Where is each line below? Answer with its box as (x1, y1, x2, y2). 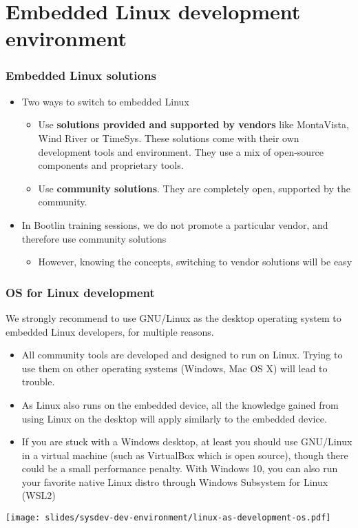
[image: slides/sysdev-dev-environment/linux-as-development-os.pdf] (6, 513, 331, 523)
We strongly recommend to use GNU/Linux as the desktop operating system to (6, 310, 341, 325)
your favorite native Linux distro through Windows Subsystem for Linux (21, 474, 328, 489)
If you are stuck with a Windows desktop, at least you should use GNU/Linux (21, 434, 352, 449)
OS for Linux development (6, 283, 155, 301)
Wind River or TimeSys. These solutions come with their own (38, 130, 299, 145)
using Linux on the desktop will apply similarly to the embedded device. (21, 411, 327, 425)
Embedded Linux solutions (6, 67, 156, 84)
